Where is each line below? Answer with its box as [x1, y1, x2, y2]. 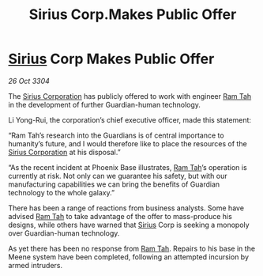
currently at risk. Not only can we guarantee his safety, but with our [8, 171, 227, 180]
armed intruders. [8, 260, 63, 270]
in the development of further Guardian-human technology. [8, 100, 201, 109]
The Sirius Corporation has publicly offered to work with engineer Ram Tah [8, 91, 252, 100]
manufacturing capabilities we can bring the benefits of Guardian [8, 180, 220, 189]
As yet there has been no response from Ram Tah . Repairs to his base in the [8, 244, 255, 253]
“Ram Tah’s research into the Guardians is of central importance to [8, 130, 224, 140]
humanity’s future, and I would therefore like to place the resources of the [8, 138, 247, 148]
